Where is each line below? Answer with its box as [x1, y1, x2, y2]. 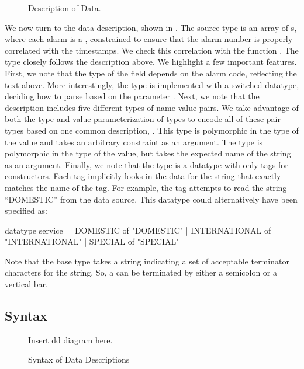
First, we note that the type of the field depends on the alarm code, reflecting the [5, 67, 297, 79]
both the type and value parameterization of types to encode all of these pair [5, 113, 281, 125]
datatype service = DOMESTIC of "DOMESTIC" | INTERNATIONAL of [5, 224, 271, 236]
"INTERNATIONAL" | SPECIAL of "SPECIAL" [5, 235, 179, 248]
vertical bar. [5, 278, 48, 290]
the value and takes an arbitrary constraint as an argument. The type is [5, 135, 263, 148]
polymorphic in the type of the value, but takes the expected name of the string [5, 147, 291, 159]
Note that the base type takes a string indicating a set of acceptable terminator [5, 255, 289, 267]
